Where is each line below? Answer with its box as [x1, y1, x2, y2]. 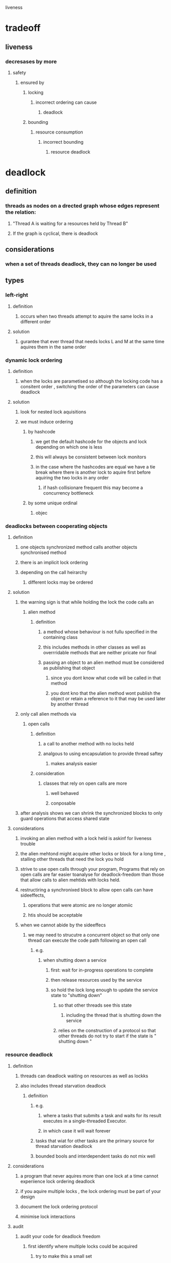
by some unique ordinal [28, 500, 78, 506]
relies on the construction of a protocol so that [58, 1028, 156, 1034]
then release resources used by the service [51, 977, 142, 983]
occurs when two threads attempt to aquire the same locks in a [20, 313, 153, 319]
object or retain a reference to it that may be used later [51, 696, 166, 702]
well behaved [51, 790, 79, 796]
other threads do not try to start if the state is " [58, 1033, 157, 1039]
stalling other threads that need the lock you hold [20, 856, 124, 862]
